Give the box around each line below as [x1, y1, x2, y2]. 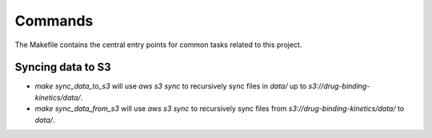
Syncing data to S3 [14, 61, 111, 74]
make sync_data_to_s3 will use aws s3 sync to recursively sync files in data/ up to [34, 81, 307, 91]
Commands [14, 12, 94, 30]
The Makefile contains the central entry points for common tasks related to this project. [14, 40, 302, 49]
